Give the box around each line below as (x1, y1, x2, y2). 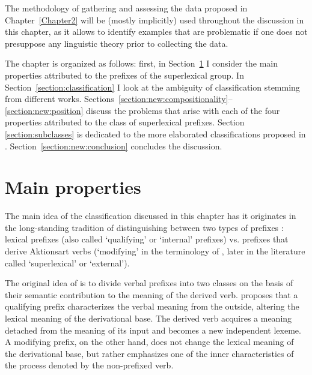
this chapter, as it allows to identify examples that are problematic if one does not (5, 25, 308, 38)
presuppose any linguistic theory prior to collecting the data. (5, 37, 228, 49)
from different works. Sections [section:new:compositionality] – (5, 92, 233, 105)
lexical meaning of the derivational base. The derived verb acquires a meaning (5, 312, 292, 324)
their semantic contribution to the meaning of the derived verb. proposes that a (5, 288, 298, 301)
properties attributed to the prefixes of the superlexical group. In (5, 68, 244, 81)
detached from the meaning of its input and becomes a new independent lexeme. (5, 323, 301, 336)
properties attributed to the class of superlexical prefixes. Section (5, 116, 245, 128)
